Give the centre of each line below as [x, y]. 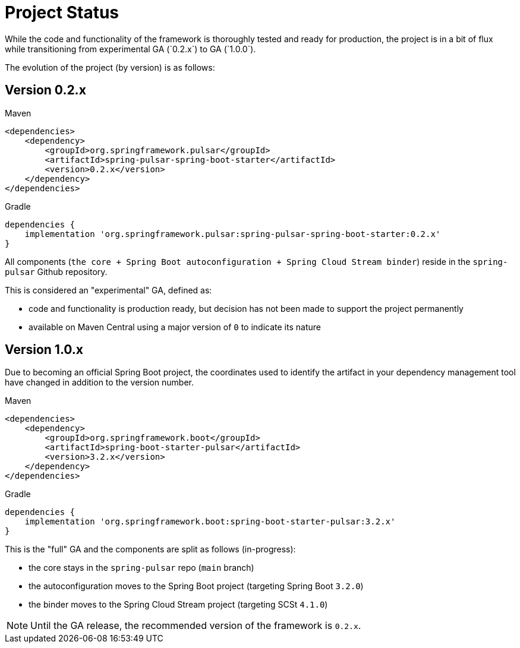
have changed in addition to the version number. [99, 383]
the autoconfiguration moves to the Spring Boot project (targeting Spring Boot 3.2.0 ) [196, 586]
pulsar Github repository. [56, 271]
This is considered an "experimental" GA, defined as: [108, 290]
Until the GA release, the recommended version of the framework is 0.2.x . [196, 626]
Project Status [62, 12]
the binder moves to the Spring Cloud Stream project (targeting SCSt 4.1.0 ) [178, 605]
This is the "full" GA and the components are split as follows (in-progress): [150, 549]
